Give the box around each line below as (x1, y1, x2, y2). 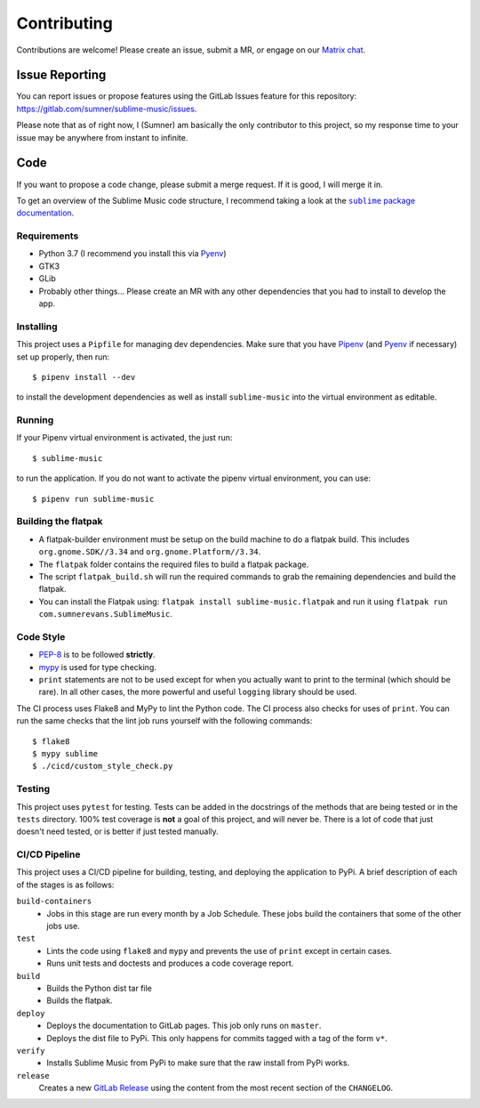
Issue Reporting (16, 68, 107, 83)
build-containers (16, 896, 92, 907)
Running (16, 414, 54, 426)
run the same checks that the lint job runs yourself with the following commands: (16, 716, 313, 726)
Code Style (16, 630, 66, 643)
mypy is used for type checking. (38, 661, 157, 672)
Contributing (16, 13, 113, 33)
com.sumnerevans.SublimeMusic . (38, 609, 173, 619)
